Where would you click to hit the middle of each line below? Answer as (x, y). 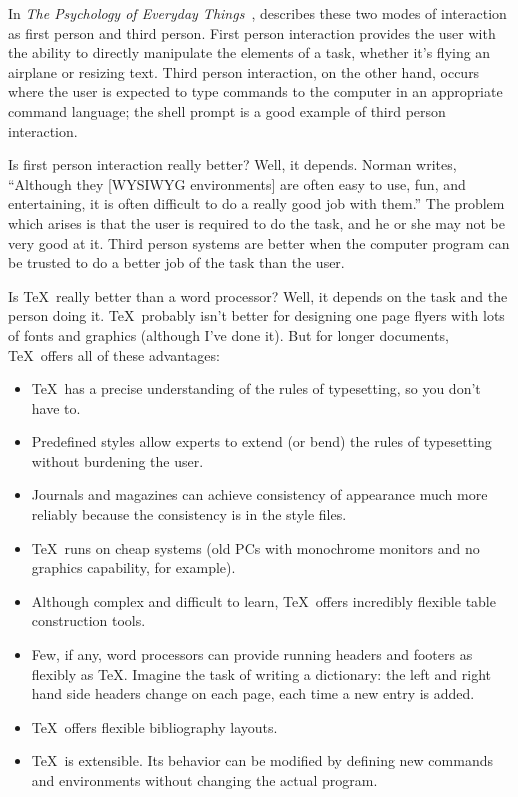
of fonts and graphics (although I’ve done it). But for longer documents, (228, 334)
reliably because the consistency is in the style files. (189, 514)
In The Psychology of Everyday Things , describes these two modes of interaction (257, 13)
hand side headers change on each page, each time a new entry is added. (253, 693)
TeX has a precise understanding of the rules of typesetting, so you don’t (256, 388)
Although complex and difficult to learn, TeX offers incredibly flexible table (263, 600)
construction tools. (88, 620)
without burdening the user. (117, 460)
